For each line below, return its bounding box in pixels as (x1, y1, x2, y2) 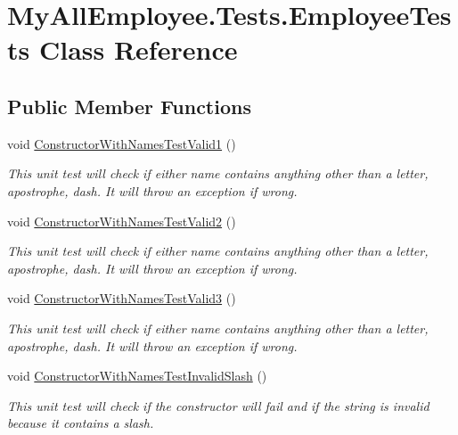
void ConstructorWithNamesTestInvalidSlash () (7, 366, 267, 385)
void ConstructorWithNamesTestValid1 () (7, 134, 236, 152)
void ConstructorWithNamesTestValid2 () (7, 211, 236, 230)
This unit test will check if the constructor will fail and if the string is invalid (7, 396, 429, 414)
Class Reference (38, 31, 238, 68)
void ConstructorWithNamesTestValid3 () (7, 289, 236, 308)
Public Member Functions (7, 92, 251, 119)
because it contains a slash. (7, 414, 154, 432)
